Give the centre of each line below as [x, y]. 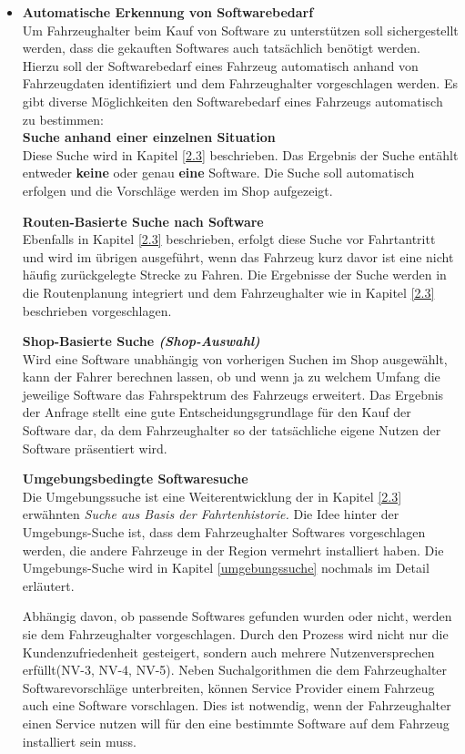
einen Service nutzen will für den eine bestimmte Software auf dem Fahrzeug [236, 723]
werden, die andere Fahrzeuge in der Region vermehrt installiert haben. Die [233, 550]
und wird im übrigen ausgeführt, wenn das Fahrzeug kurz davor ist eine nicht [238, 256]
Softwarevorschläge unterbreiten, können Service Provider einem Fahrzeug [228, 687]
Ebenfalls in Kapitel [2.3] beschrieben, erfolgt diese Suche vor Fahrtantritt [229, 239]
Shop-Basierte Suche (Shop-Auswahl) [141, 341]
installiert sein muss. [79, 741]
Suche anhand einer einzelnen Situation [149, 137]
